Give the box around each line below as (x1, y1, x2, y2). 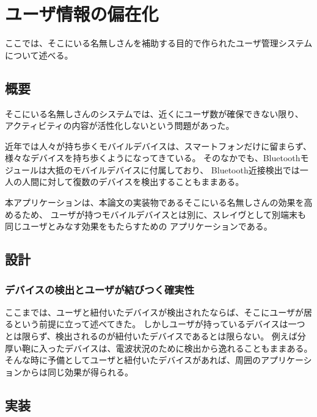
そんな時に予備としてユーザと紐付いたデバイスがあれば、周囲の (5, 354, 261, 366)
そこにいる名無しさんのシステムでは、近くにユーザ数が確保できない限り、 (5, 107, 304, 120)
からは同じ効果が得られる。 (21, 365, 133, 378)
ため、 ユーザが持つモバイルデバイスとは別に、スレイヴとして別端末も (21, 208, 307, 220)
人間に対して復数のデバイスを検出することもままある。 (21, 175, 244, 188)
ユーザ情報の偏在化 (5, 1, 159, 26)
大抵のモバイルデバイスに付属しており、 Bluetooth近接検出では (47, 163, 300, 176)
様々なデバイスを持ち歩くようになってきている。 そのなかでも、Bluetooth (5, 151, 301, 164)
